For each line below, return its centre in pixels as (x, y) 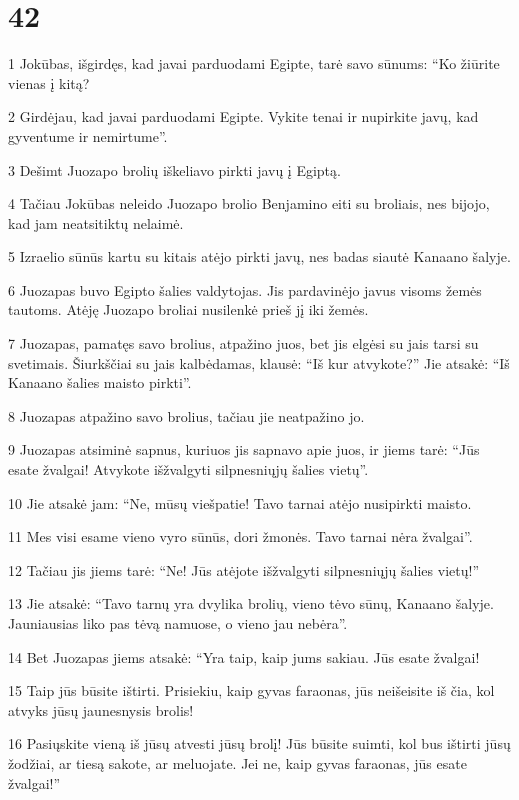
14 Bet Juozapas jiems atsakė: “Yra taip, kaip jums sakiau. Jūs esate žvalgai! (244, 656)
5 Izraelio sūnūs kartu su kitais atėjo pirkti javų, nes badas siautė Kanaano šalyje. (259, 256)
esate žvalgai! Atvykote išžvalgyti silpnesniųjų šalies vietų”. (188, 469)
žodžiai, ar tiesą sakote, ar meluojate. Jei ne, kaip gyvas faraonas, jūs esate (237, 762)
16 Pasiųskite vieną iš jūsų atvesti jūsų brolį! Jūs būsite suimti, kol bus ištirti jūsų (259, 743)
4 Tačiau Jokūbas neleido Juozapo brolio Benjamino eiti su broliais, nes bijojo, (249, 203)
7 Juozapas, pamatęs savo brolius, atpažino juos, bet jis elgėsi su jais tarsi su (243, 343)
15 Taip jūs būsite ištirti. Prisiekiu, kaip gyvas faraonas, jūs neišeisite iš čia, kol (251, 690)
